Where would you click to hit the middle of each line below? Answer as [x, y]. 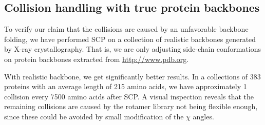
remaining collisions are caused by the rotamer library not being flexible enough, [131, 106]
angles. [203, 116]
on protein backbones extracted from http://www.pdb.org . [97, 59]
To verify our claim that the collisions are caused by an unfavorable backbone [126, 29]
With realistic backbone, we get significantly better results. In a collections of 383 [132, 76]
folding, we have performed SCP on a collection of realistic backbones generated [130, 39]
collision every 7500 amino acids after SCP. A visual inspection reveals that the [129, 96]
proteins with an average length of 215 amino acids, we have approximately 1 [126, 86]
